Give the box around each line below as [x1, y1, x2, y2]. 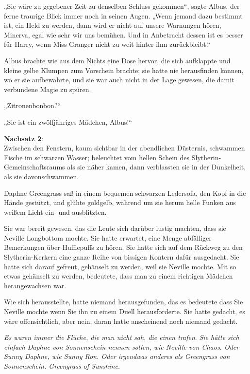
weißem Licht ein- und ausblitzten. [4, 206, 107, 217]
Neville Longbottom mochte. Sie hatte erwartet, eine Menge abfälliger [4, 232, 212, 243]
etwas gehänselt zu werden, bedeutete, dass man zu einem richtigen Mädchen [4, 271, 233, 281]
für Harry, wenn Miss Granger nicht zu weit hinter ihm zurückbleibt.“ [4, 39, 211, 49]
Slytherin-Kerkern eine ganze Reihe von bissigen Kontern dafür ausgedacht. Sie [4, 252, 239, 262]
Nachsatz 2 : [4, 133, 43, 143]
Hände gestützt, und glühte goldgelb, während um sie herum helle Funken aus [4, 197, 236, 207]
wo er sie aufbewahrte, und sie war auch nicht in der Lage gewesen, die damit [4, 75, 234, 85]
